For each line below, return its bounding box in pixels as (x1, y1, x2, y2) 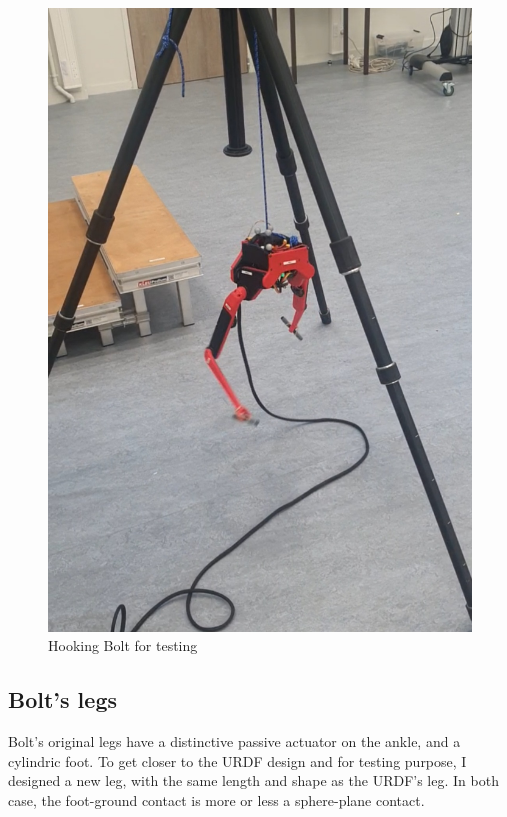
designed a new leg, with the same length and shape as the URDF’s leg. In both (8, 770, 499, 791)
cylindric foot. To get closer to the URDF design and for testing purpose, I (8, 750, 467, 771)
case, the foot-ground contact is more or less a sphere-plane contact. (8, 789, 425, 810)
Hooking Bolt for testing (48, 635, 198, 656)
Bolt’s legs (8, 684, 117, 715)
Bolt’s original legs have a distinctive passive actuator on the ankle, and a (8, 731, 461, 752)
